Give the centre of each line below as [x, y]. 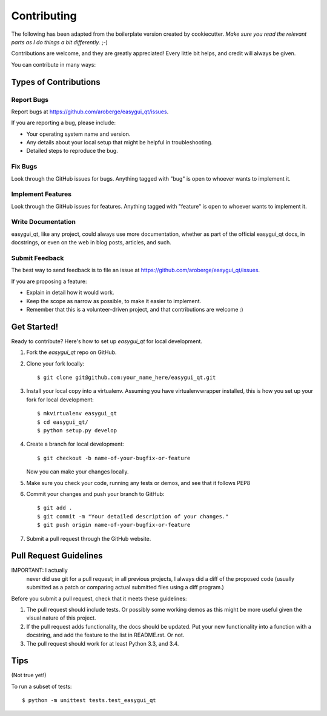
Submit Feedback [38, 258]
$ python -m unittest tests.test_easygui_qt [89, 701]
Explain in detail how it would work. [70, 293]
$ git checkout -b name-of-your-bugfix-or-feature [114, 458]
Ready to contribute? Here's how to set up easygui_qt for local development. [107, 341]
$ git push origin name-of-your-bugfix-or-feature [114, 525]
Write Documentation [43, 222]
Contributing [44, 16]
